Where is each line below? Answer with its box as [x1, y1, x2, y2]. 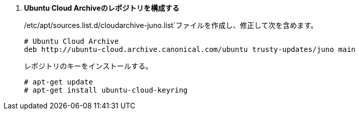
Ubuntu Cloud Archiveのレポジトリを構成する [24, 4, 180, 12]
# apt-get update [24, 78, 93, 86]
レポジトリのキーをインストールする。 [24, 62, 153, 70]
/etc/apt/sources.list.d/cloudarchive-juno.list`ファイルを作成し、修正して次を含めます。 [24, 21, 318, 30]
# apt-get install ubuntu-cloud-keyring [24, 86, 188, 94]
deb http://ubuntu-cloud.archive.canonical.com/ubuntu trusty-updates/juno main [24, 45, 356, 53]
